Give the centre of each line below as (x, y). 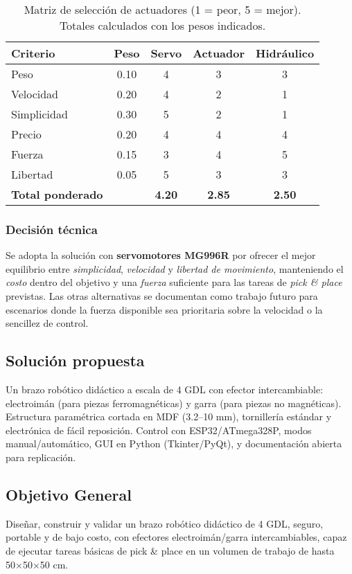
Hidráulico (285, 53)
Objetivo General (69, 494)
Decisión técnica (52, 229)
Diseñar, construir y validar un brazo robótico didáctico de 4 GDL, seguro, (165, 523)
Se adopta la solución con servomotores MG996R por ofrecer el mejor (161, 255)
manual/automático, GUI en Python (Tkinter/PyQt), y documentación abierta (174, 443)
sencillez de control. (47, 323)
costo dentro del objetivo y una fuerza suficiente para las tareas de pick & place (174, 282)
